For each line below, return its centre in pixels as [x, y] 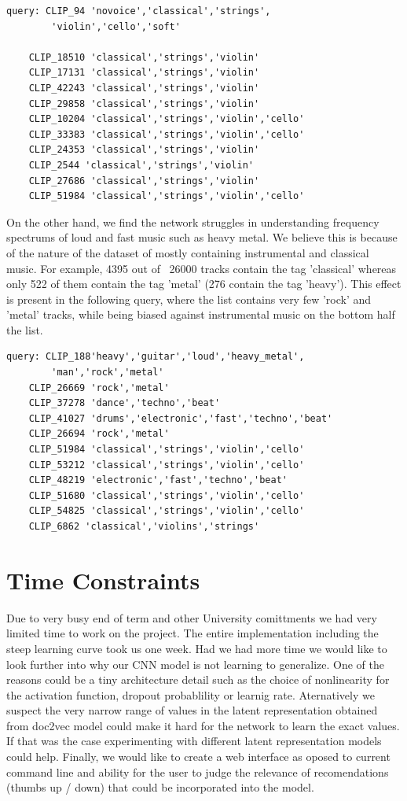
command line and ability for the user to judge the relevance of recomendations [198, 771]
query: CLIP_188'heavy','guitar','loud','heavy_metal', [156, 357]
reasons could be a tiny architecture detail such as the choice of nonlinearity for [198, 679]
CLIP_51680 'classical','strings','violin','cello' [167, 495]
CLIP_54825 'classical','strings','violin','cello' [167, 511]
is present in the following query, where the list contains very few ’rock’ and [189, 299]
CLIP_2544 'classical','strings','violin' [141, 165]
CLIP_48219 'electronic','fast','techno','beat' [158, 480]
